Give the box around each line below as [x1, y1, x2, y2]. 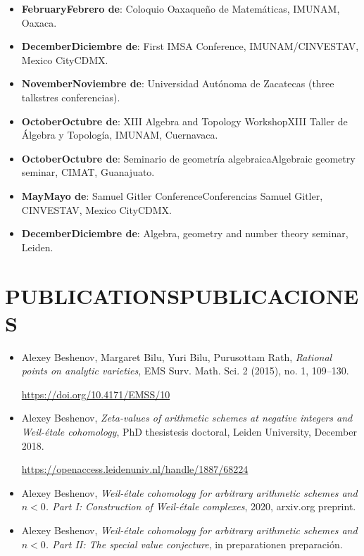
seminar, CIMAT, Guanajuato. [21, 165, 155, 179]
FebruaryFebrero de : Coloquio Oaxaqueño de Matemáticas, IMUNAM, [21, 1, 340, 15]
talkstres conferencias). [21, 89, 120, 104]
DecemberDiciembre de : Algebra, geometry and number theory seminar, [21, 226, 349, 241]
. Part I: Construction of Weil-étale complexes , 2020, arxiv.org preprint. [45, 499, 356, 514]
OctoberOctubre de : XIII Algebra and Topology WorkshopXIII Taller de [21, 113, 348, 128]
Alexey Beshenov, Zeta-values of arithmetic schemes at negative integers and [21, 410, 353, 425]
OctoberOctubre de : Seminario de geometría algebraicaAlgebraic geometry [21, 151, 356, 165]
